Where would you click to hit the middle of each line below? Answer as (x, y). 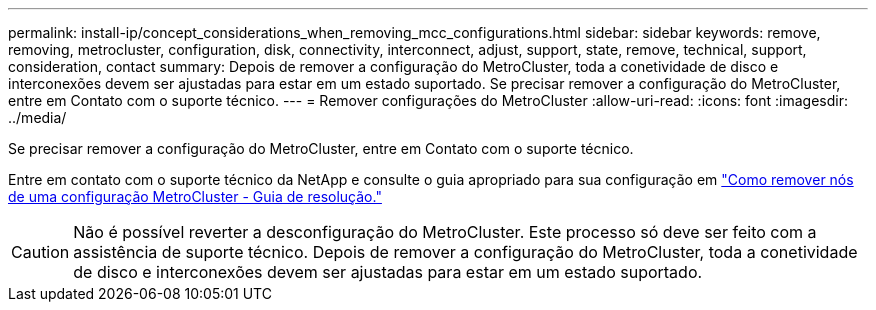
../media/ (37, 117)
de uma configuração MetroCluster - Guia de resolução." (195, 196)
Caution (40, 252)
